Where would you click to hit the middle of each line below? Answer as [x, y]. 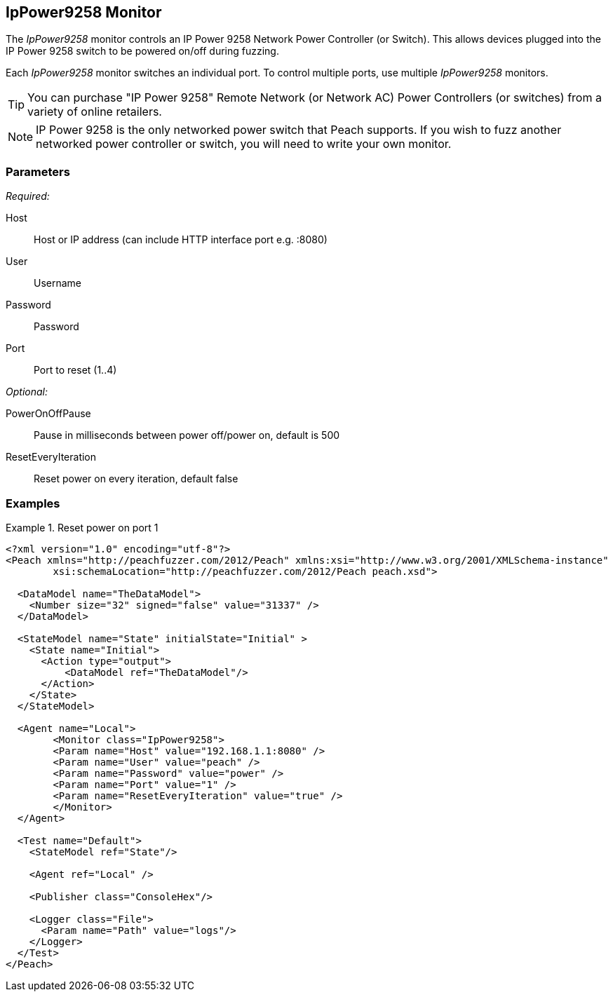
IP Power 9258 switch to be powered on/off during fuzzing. [142, 51]
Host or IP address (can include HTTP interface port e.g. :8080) [181, 240]
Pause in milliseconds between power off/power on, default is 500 [187, 435]
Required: [28, 196]
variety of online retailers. [95, 112]
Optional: [27, 392]
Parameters [38, 171]
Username [58, 283]
